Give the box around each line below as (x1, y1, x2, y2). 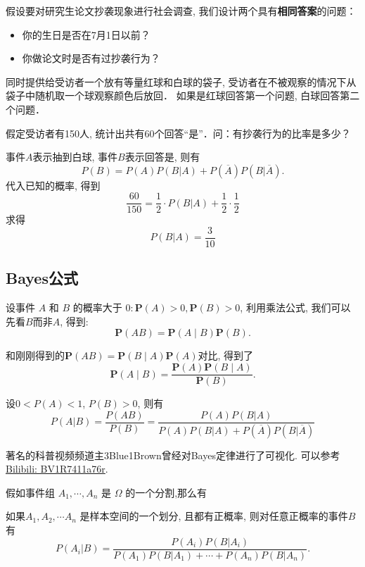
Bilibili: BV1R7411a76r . (6, 461, 108, 476)
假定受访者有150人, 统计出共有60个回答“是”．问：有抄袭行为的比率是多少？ (6, 125, 351, 140)
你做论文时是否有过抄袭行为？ (22, 51, 160, 66)
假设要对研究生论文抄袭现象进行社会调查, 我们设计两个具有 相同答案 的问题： (6, 4, 357, 18)
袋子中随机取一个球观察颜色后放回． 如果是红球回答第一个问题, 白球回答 (6, 88, 340, 103)
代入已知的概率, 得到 (6, 177, 101, 192)
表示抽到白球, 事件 (32, 149, 118, 164)
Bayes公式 (6, 267, 78, 289)
